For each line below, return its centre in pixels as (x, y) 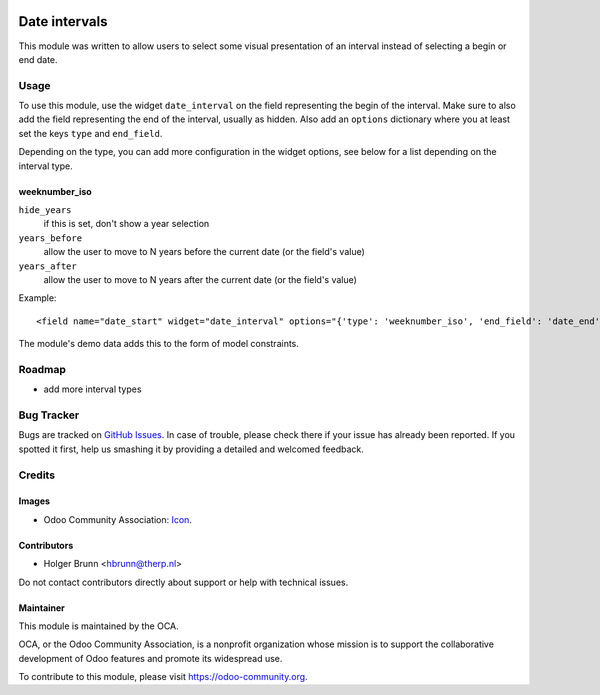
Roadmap (42, 369)
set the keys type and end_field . (90, 133)
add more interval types (92, 389)
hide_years (45, 210)
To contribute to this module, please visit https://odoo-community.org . (163, 677)
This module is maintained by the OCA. (98, 626)
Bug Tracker (49, 415)
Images (34, 501)
